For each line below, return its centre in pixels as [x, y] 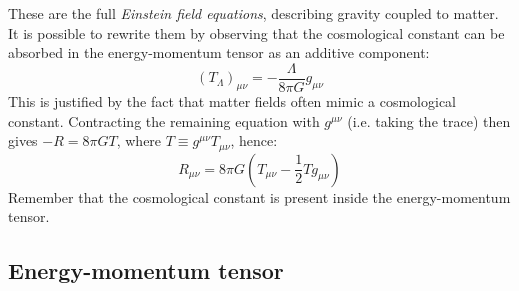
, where [139, 140]
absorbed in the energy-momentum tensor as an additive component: [219, 52]
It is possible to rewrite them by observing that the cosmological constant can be [256, 32]
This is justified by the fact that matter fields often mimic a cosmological [232, 101]
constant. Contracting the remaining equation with [164, 120]
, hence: [254, 140]
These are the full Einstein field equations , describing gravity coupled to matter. [253, 13]
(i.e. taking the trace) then [429, 120]
